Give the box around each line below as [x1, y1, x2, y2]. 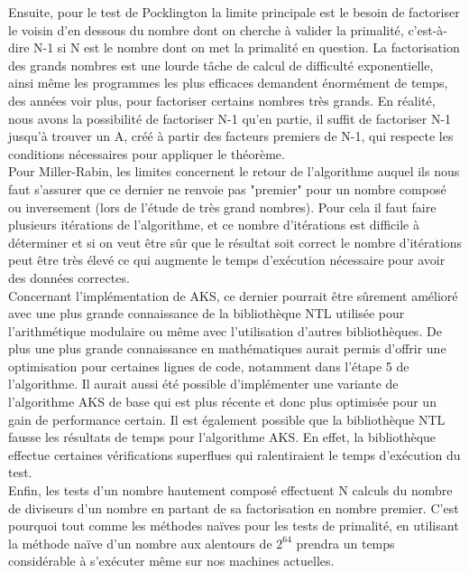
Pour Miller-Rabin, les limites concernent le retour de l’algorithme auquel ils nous [8, 162, 460, 181]
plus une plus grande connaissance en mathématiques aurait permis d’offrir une [8, 339, 446, 358]
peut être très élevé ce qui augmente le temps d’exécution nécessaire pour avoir [8, 250, 446, 269]
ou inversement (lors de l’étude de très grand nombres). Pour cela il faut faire [8, 197, 437, 216]
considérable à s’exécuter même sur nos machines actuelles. [8, 551, 335, 570]
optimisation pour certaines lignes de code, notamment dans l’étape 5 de [8, 356, 409, 375]
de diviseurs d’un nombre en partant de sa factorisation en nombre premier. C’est [8, 498, 459, 517]
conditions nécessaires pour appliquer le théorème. [8, 144, 285, 163]
